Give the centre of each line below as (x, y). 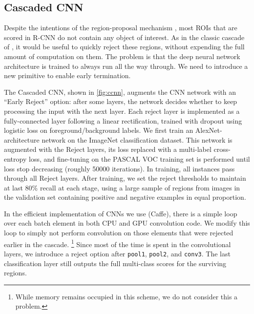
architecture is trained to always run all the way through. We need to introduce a (126, 66)
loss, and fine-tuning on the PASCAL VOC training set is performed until (139, 158)
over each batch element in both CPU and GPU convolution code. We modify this (127, 223)
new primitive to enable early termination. (67, 75)
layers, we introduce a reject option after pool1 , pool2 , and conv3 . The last (117, 253)
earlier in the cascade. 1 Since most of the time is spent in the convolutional (117, 243)
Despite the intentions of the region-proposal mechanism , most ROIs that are (121, 28)
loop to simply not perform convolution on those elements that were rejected (119, 233)
